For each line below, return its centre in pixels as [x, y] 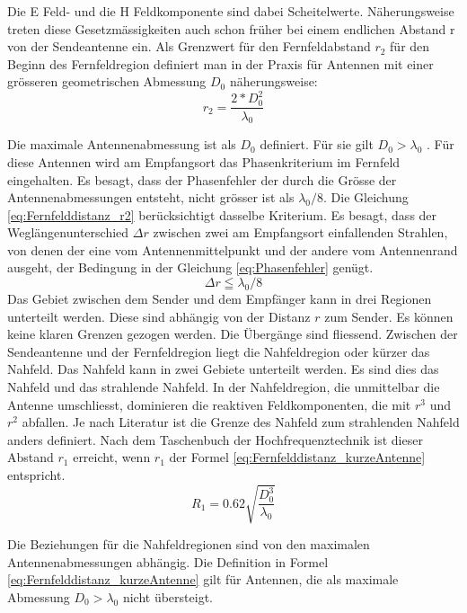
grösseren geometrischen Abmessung [107, 81]
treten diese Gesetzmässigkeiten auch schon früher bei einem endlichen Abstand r [231, 28]
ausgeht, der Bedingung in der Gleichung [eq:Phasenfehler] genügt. [190, 267]
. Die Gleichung [366, 197]
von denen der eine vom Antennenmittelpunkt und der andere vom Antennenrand [233, 249]
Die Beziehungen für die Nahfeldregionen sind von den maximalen [189, 544]
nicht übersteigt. [167, 596]
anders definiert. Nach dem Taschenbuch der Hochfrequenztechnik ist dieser [215, 439]
